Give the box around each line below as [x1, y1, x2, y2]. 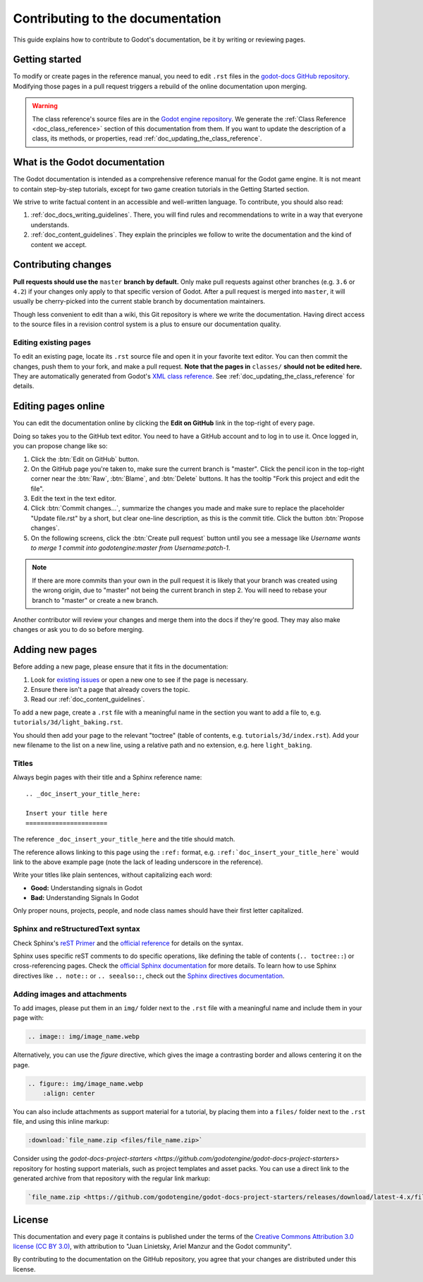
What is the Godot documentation [13, 156, 165, 169]
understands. [30, 220, 70, 229]
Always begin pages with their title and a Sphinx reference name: [13, 773, 202, 781]
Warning [32, 102, 58, 110]
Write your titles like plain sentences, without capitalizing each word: [13, 870, 213, 879]
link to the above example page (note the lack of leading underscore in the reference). [13, 858, 264, 866]
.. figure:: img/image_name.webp [27, 1079, 144, 1087]
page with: [13, 1014, 44, 1022]
